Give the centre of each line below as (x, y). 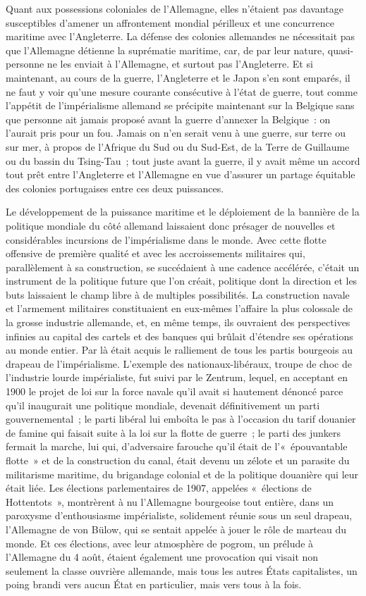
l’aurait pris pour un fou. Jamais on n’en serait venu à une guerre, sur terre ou (176, 133)
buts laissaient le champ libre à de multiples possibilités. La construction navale (178, 294)
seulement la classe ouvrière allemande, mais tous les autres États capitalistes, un (182, 570)
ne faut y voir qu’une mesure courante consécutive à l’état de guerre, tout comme (182, 91)
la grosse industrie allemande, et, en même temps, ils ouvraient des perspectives (178, 322)
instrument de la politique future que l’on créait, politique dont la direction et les (182, 281)
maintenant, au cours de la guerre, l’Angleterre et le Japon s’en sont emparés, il (178, 77)
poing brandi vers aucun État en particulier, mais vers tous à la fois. (154, 584)
